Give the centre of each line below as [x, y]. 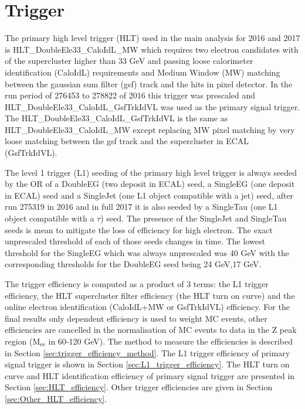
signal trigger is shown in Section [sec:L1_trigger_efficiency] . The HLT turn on [147, 364]
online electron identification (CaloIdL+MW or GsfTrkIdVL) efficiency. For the [147, 307]
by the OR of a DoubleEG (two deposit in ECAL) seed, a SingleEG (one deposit [150, 184]
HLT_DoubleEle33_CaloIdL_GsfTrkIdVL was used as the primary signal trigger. [152, 106]
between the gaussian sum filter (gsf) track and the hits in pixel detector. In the [149, 83]
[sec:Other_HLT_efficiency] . [56, 398]
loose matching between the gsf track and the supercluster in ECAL [127, 141]
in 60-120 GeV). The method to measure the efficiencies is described [171, 341]
